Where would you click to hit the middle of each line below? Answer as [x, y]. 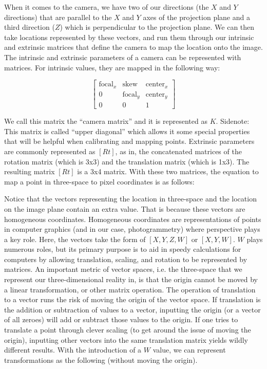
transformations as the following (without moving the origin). [101, 359]
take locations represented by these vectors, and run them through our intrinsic [129, 37]
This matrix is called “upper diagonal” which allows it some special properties [127, 131]
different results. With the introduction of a [73, 350]
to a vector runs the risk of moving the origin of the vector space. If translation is [132, 299]
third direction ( [30, 27]
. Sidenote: [233, 121]
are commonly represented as [50, 151]
